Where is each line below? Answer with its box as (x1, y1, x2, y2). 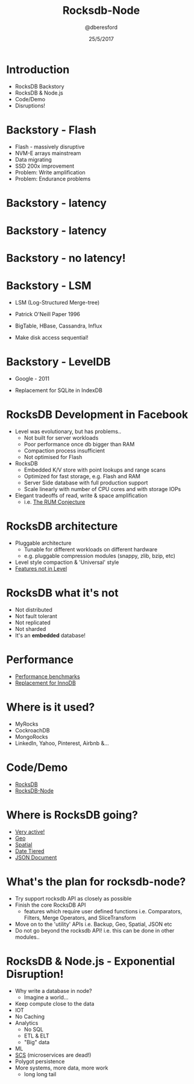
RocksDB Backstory (14, 83, 64, 90)
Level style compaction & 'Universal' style (14, 559, 119, 566)
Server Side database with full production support (23, 479, 148, 486)
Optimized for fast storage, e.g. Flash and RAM (23, 473, 140, 480)
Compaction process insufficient (23, 447, 105, 454)
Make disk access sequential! (14, 334, 89, 341)
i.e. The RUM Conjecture (23, 498, 86, 506)
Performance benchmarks (14, 673, 80, 680)
